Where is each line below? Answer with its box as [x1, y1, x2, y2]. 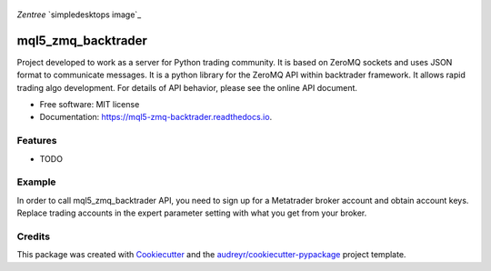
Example [16, 176, 56, 188]
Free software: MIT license [39, 99, 140, 110]
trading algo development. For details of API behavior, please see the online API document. [16, 82, 358, 93]
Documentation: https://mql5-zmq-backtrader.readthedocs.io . [39, 112, 273, 123]
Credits [16, 230, 50, 243]
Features [16, 135, 57, 147]
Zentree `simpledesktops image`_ [16, 9, 142, 20]
